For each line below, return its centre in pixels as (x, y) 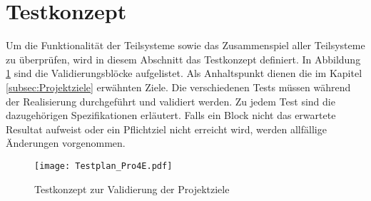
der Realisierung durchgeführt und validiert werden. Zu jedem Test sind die (171, 101)
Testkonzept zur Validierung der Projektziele (132, 189)
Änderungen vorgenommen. (66, 143)
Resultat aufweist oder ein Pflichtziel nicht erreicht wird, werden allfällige (166, 129)
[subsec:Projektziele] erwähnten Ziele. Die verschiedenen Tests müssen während (178, 87)
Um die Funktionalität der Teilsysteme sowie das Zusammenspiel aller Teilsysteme (185, 45)
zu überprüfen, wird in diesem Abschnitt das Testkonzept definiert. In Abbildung (183, 59)
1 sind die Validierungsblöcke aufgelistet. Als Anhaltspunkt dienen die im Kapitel (184, 73)
